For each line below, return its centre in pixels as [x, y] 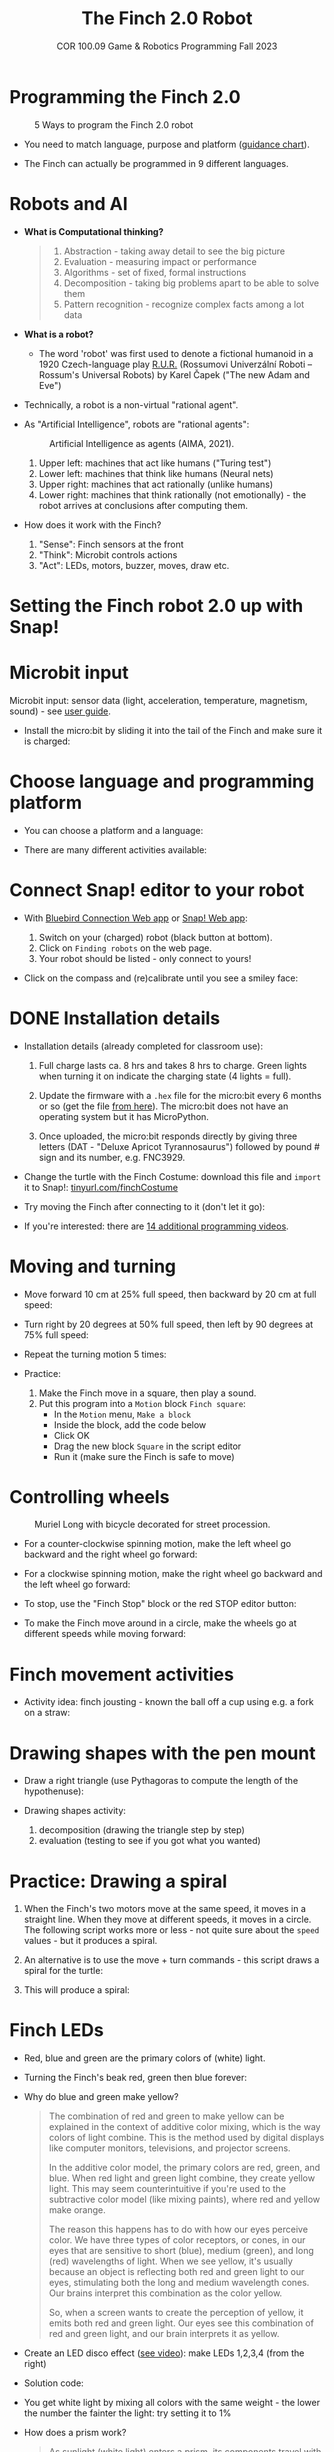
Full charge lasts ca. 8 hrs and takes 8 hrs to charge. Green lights [172, 1065]
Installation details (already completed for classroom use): [143, 1046]
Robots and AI [69, 203]
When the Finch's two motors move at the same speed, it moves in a [165, 1909]
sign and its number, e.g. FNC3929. [112, 1157]
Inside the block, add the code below [130, 1424]
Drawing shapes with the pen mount [162, 1753]
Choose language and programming [162, 781]
